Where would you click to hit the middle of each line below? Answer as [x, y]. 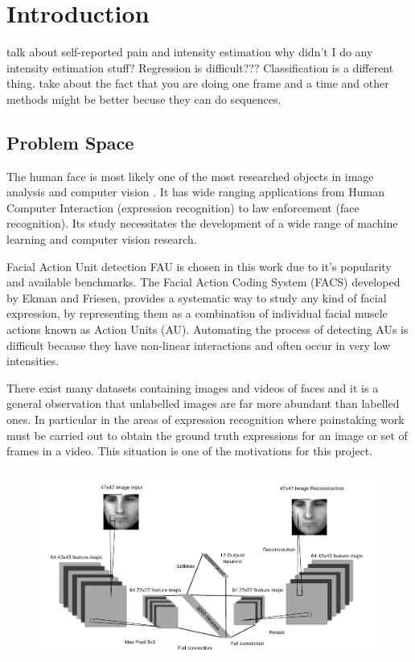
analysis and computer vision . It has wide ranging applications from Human [195, 192]
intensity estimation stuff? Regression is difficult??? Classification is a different [200, 67]
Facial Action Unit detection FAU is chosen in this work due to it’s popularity [199, 266]
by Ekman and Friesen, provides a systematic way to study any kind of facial [197, 297]
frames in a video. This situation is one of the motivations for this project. [190, 451]
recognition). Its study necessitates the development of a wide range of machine [202, 223]
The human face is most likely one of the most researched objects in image [190, 176]
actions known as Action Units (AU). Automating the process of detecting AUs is [207, 329]
